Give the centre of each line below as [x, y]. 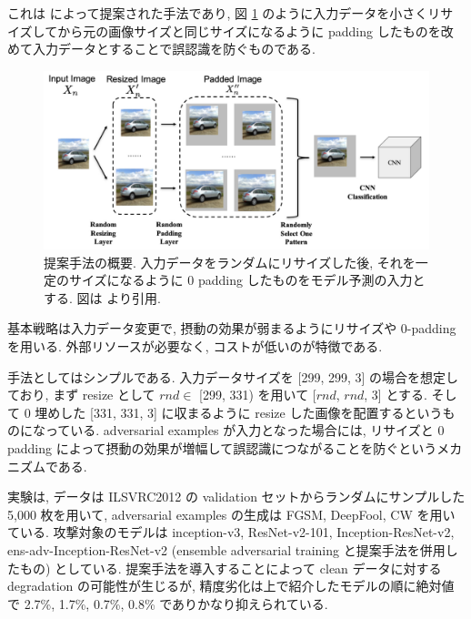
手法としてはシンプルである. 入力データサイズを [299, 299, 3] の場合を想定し [233, 376]
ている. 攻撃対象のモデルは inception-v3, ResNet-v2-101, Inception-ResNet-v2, [231, 532]
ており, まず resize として [81, 395]
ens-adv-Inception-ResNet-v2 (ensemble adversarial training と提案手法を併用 [226, 549]
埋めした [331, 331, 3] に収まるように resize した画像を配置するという [239, 412]
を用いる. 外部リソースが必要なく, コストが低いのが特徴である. [195, 346]
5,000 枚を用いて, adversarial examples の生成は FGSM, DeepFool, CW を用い [231, 514]
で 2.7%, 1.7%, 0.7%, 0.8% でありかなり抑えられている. [168, 603]
